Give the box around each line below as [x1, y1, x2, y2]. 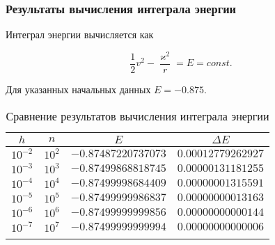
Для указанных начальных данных [6, 81, 151, 96]
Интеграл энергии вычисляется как [6, 27, 154, 42]
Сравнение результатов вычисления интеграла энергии [6, 107, 269, 124]
